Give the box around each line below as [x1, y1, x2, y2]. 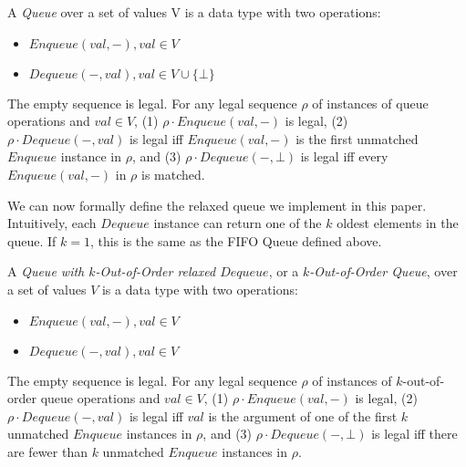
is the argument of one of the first [208, 406, 398, 425]
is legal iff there [371, 424, 458, 443]
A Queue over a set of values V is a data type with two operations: [7, 3, 381, 21]
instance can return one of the [153, 213, 322, 233]
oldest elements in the [337, 213, 459, 233]
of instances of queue [312, 93, 429, 112]
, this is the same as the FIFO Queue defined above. [89, 231, 382, 250]
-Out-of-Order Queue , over [309, 262, 458, 281]
